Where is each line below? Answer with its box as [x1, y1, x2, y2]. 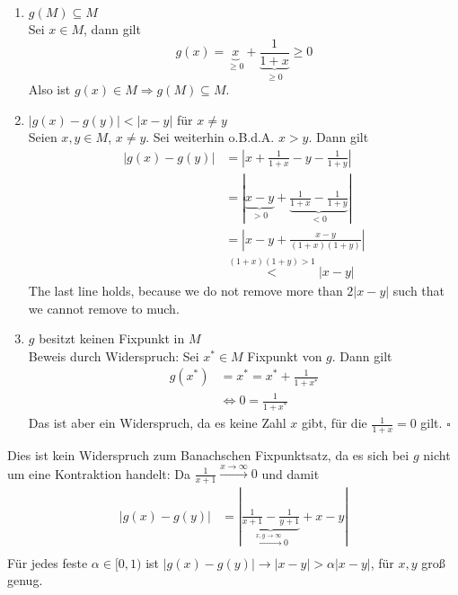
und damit [261, 464, 320, 483]
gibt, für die [301, 413, 367, 432]
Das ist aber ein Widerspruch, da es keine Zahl [28, 413, 286, 432]
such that [392, 280, 445, 299]
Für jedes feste [7, 553, 88, 572]
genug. [7, 571, 43, 590]
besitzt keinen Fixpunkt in [39, 329, 185, 348]
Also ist [28, 80, 71, 99]
